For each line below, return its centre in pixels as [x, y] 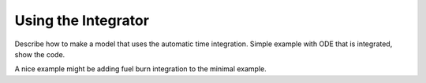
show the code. [40, 54]
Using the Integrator [82, 20]
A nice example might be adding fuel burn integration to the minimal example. [141, 69]
